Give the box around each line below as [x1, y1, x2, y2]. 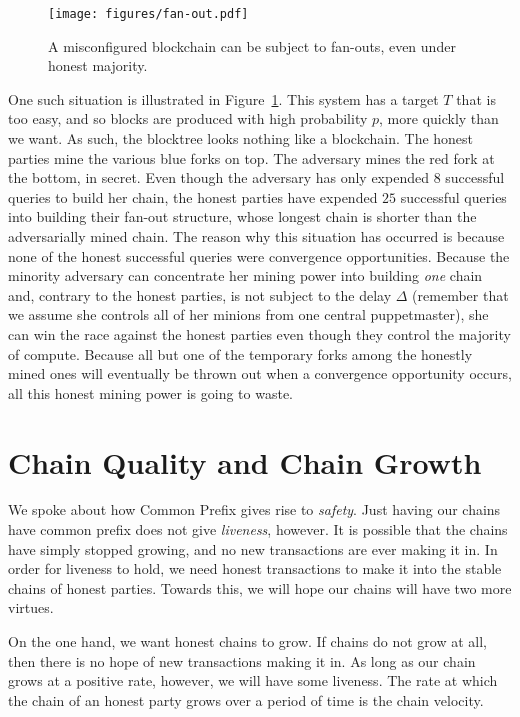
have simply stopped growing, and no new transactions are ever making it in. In [8, 538, 498, 559]
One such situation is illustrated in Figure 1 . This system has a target [8, 88, 439, 109]
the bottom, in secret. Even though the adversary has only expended [8, 167, 429, 188]
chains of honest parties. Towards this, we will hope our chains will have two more [8, 577, 512, 598]
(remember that [412, 284, 509, 305]
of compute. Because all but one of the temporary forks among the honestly [8, 343, 473, 364]
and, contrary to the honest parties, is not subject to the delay [8, 284, 392, 305]
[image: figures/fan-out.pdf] [48, 7, 249, 21]
